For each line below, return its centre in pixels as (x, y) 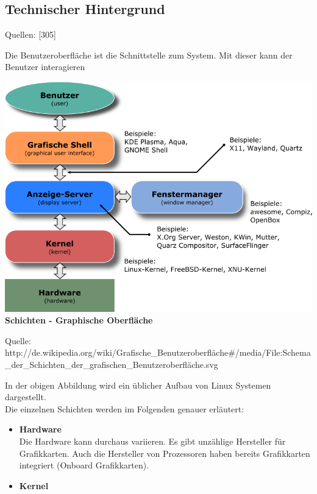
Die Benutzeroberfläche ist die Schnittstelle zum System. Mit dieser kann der (149, 55)
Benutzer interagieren (45, 67)
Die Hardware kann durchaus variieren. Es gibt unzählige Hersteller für (152, 441)
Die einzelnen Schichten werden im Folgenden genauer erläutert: (125, 408)
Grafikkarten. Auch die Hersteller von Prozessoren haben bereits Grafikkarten (165, 453)
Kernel (34, 485)
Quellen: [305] (31, 34)
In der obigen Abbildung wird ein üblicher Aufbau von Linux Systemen (138, 385)
